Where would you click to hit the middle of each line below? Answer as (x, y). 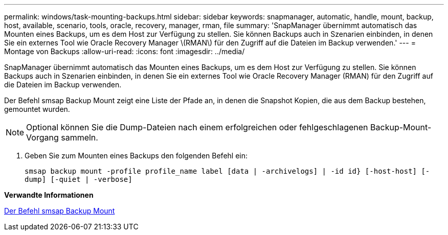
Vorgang (42, 137)
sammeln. (80, 137)
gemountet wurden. (37, 109)
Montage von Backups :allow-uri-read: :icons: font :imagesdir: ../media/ (125, 51)
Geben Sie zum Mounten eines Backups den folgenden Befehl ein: (136, 156)
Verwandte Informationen (49, 195)
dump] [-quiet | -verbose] (79, 179)
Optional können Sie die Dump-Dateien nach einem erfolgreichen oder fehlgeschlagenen (197, 127)
